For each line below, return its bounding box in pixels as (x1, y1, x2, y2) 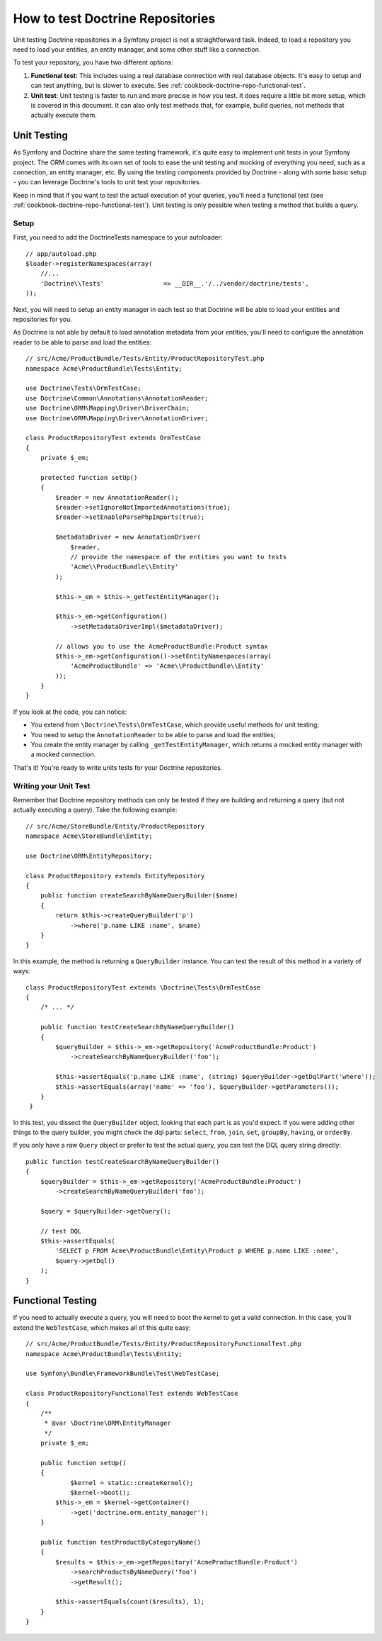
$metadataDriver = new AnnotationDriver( (55, 533, 202, 542)
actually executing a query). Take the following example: (13, 805, 178, 814)
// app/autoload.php (25, 250, 97, 258)
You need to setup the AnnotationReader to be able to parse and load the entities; (30, 730, 276, 739)
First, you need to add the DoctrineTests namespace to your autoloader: (13, 233, 223, 242)
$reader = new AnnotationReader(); (55, 493, 179, 501)
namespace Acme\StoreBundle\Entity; (25, 832, 153, 840)
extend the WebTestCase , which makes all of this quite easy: (13, 1323, 191, 1332)
